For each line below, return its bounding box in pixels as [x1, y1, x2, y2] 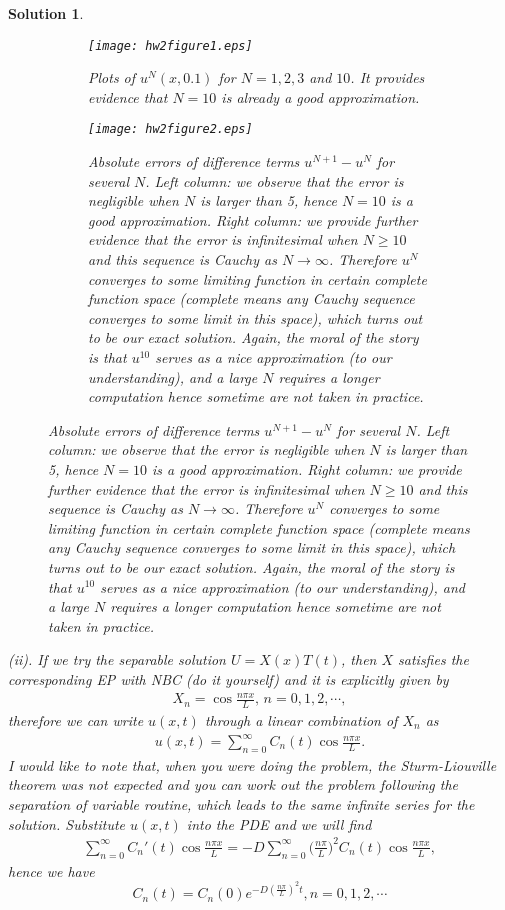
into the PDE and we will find [186, 813, 372, 834]
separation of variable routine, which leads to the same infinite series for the [8, 794, 475, 815]
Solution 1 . [8, 3, 84, 23]
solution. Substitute [8, 813, 126, 834]
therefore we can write [8, 709, 144, 730]
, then [341, 649, 377, 670]
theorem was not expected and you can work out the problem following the [8, 774, 459, 795]
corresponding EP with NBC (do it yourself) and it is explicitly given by [8, 668, 449, 689]
